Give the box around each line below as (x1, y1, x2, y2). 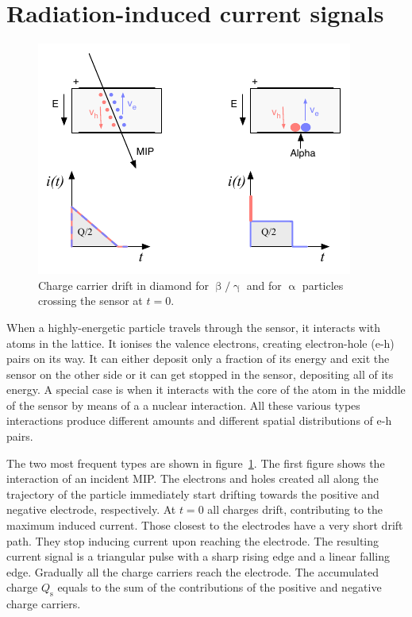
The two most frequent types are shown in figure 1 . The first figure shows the (6, 454, 385, 471)
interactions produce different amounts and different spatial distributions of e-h (6, 412, 392, 429)
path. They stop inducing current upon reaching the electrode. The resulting (6, 532, 379, 549)
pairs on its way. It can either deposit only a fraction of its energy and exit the (6, 350, 390, 367)
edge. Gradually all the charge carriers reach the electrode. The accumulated (6, 563, 379, 580)
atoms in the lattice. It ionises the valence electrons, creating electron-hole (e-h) (6, 334, 395, 351)
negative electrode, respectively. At (6, 501, 176, 518)
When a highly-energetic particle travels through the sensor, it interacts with (6, 318, 381, 335)
